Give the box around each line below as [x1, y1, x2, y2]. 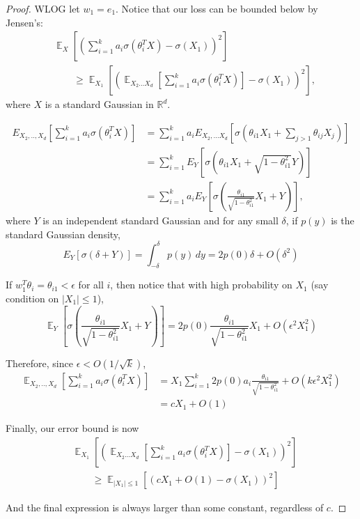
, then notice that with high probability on [110, 277, 292, 292]
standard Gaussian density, [6, 226, 120, 241]
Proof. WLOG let [6, 1, 80, 15]
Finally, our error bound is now [6, 421, 139, 435]
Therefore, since [6, 355, 73, 370]
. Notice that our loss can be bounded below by [116, 1, 318, 15]
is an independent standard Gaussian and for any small [42, 212, 279, 227]
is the [331, 212, 354, 227]
